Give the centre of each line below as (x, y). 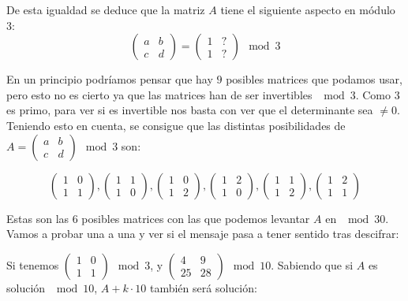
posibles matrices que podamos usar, (314, 79)
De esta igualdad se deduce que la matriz (106, 9)
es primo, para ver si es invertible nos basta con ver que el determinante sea (190, 110)
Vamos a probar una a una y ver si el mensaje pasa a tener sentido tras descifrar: (203, 234)
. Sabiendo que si (312, 264)
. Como (373, 94)
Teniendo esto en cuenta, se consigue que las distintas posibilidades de (176, 125)
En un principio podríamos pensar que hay (110, 79)
